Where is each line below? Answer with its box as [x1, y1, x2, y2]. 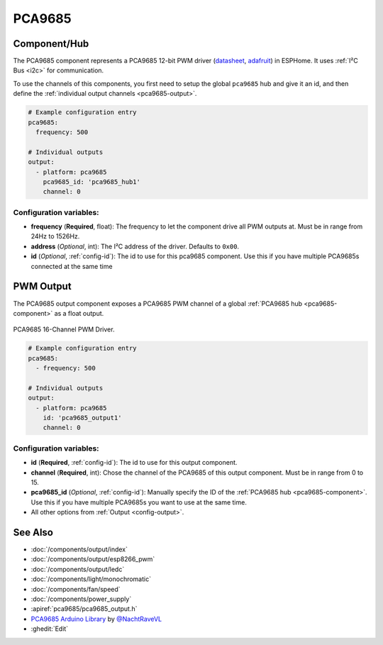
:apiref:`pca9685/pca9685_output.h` [30, 605, 138, 613]
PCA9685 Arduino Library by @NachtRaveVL [30, 614, 162, 623]
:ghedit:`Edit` [30, 624, 69, 633]
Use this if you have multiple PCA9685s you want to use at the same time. [30, 497, 248, 507]
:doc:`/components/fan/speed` [30, 585, 121, 593]
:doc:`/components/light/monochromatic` [30, 575, 152, 583]
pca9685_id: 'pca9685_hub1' [43, 177, 141, 186]
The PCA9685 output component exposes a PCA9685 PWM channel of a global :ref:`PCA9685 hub [13, 299, 303, 308]
